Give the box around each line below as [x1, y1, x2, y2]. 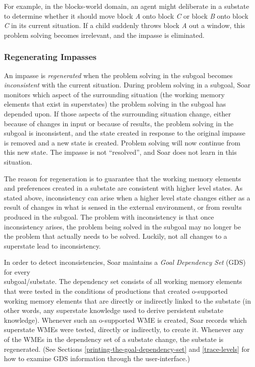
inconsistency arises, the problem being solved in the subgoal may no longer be [4, 221, 241, 231]
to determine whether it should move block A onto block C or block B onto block [4, 10, 249, 21]
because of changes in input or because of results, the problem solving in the [4, 118, 234, 128]
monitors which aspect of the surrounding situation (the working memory [4, 89, 225, 99]
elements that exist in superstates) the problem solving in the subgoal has [4, 99, 226, 109]
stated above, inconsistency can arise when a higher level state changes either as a [4, 192, 251, 202]
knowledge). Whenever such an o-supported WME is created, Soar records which [4, 314, 247, 325]
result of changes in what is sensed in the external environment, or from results [4, 202, 242, 212]
